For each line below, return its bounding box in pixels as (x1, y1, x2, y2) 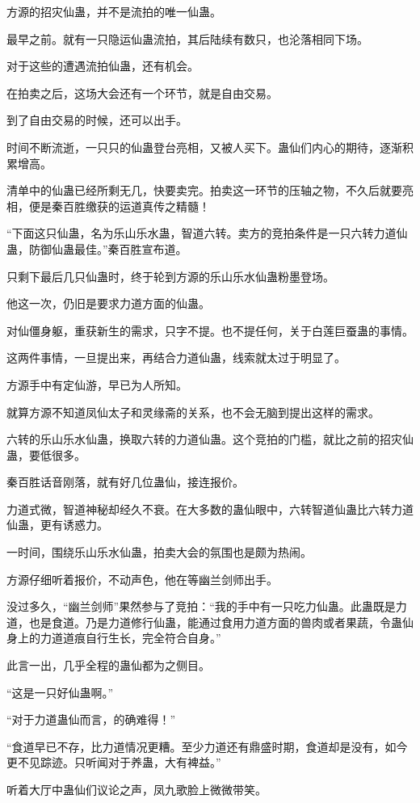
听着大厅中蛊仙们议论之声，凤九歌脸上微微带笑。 (6, 781, 267, 797)
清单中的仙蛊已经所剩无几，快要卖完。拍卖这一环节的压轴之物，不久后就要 (6, 182, 402, 199)
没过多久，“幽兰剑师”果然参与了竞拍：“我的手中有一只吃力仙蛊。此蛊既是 (6, 598, 396, 615)
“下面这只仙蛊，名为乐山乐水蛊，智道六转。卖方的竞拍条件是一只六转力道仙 (6, 225, 408, 242)
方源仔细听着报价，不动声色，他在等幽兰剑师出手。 (6, 570, 278, 587)
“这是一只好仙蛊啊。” (6, 683, 114, 700)
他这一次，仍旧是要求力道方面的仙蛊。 (6, 295, 210, 312)
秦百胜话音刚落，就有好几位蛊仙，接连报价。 (6, 473, 244, 490)
